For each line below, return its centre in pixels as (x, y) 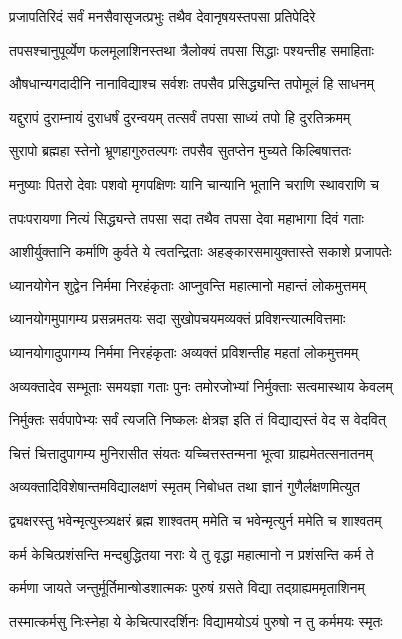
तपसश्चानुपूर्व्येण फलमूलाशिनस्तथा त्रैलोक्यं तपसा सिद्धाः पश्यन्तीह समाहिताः (191, 49)
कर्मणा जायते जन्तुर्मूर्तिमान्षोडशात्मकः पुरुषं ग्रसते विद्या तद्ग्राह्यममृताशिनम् (187, 587)
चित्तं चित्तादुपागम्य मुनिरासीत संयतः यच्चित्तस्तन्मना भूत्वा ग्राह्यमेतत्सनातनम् (191, 452)
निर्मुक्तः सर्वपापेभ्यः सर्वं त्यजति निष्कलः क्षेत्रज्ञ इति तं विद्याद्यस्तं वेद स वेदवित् (197, 419)
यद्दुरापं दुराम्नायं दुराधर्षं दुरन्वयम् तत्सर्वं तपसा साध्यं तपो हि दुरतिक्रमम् (180, 116)
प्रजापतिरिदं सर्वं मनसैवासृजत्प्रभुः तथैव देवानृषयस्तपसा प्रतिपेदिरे (162, 16)
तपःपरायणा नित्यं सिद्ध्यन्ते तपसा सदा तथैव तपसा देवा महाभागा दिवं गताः (186, 217)
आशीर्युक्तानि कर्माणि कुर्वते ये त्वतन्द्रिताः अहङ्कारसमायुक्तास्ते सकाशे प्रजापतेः (200, 251)
